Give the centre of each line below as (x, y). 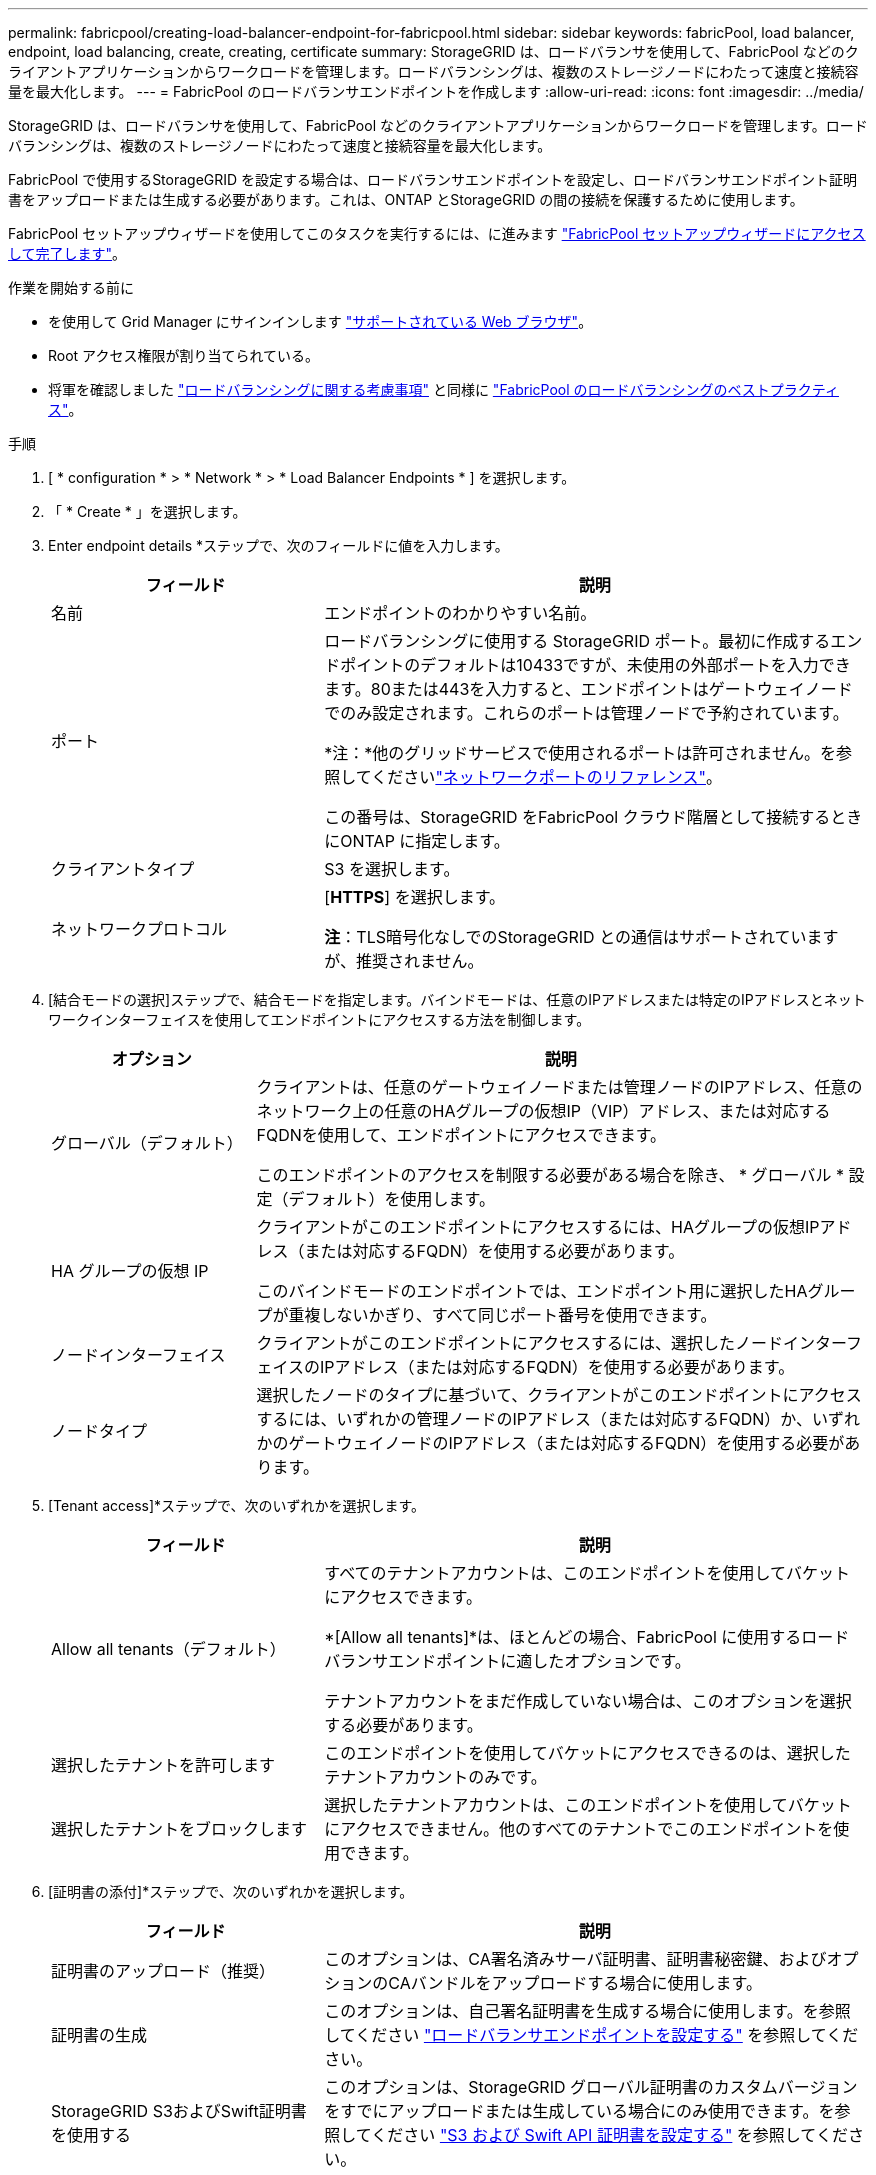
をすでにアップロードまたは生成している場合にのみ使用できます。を (579, 2111)
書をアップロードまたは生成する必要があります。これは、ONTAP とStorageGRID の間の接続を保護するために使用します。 (406, 199)
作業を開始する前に (71, 287)
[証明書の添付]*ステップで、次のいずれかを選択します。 (231, 1891)
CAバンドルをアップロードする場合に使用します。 (575, 1983)
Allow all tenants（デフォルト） (168, 1649)
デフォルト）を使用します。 (391, 1199)
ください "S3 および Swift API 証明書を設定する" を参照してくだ (609, 2135)
